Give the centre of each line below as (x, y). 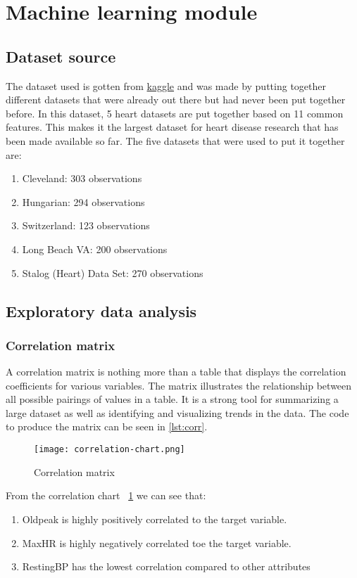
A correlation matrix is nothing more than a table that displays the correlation (176, 372)
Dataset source (61, 56)
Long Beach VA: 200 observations (95, 249)
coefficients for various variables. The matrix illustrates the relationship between (179, 385)
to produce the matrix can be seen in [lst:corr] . (107, 426)
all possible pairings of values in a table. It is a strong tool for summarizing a (172, 399)
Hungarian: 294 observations (83, 201)
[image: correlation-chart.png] (109, 450)
